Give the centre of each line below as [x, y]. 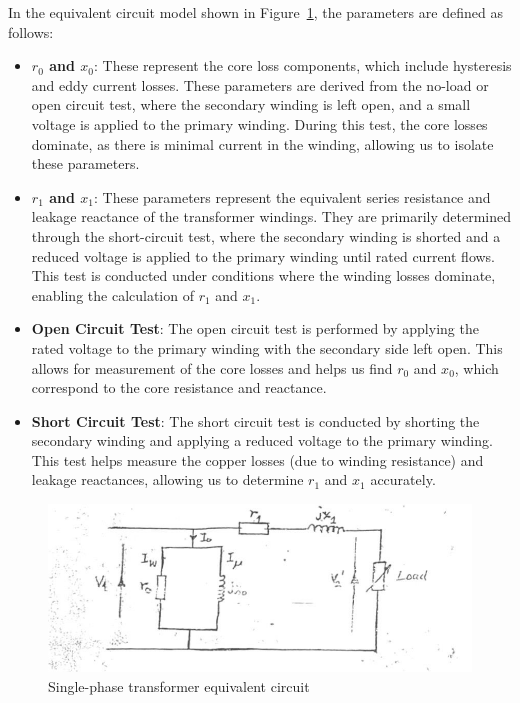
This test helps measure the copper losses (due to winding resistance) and [257, 459]
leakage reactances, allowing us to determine [167, 479]
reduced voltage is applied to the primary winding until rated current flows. [263, 255]
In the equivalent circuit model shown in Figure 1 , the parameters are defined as [255, 12]
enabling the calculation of [112, 294]
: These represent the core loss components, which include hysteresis [302, 65]
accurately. [403, 479]
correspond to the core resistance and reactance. [179, 387]
